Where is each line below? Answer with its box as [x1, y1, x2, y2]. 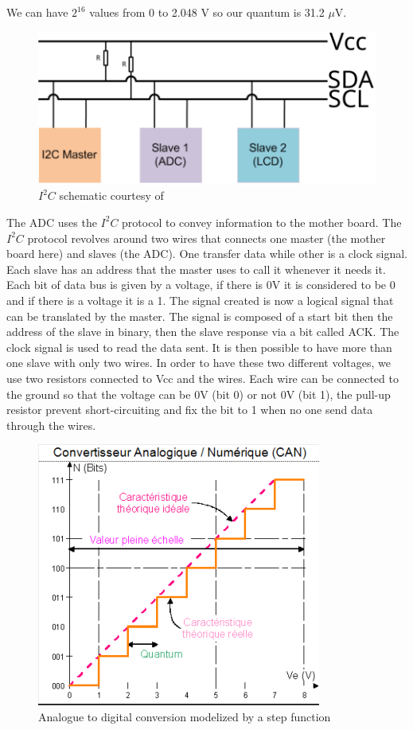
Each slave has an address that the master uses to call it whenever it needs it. [6, 260, 386, 277]
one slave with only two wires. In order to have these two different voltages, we [6, 354, 391, 371]
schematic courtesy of [59, 187, 164, 204]
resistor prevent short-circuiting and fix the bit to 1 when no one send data [6, 401, 373, 418]
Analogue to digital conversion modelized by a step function [38, 708, 331, 724]
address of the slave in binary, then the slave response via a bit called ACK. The [6, 323, 399, 340]
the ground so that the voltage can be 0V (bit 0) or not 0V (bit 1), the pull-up [6, 385, 391, 402]
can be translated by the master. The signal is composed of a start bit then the [6, 307, 393, 324]
